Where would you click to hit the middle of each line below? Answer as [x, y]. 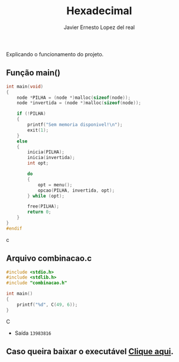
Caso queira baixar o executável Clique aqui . [90, 352]
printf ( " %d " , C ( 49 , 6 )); [47, 305]
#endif [14, 228]
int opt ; [38, 163]
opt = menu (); [55, 185]
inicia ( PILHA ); [46, 152]
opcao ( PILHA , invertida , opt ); [76, 190]
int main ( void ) [25, 86]
